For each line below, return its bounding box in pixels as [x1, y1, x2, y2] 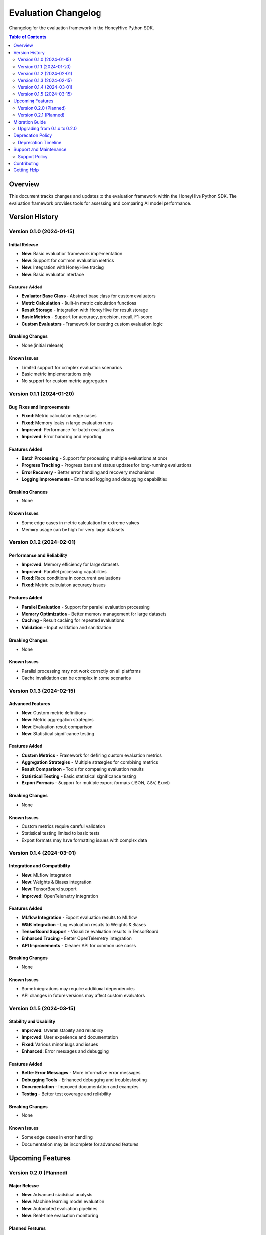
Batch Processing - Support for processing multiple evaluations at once [21, 455, 168, 461]
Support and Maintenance [13, 146, 66, 153]
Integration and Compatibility [9, 863, 71, 869]
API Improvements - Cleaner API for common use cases [21, 942, 136, 948]
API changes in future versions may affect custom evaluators [21, 992, 145, 998]
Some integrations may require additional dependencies [21, 986, 135, 991]
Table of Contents [9, 34, 47, 40]
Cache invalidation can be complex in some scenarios [21, 675, 131, 681]
